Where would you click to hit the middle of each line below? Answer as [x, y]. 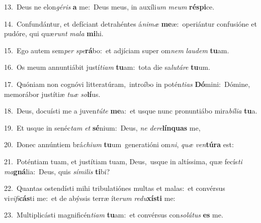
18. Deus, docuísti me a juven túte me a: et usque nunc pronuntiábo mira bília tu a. [131, 111]
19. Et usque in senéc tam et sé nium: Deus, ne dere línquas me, [102, 127]
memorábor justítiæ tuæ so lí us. [52, 94]
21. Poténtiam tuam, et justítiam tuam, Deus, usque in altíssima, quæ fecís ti [123, 161]
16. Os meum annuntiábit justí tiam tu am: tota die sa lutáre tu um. [107, 67]
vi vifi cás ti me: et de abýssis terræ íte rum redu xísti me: [90, 198]
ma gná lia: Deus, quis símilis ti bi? [57, 171]
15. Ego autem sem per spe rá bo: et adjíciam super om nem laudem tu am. [117, 50]
